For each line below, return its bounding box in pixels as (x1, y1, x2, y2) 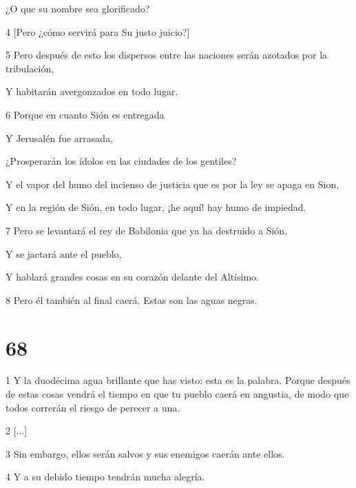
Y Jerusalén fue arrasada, (6, 130, 114, 145)
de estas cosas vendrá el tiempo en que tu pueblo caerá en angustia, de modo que (6, 387, 349, 401)
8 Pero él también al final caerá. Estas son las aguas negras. (6, 292, 258, 307)
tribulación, (6, 61, 54, 75)
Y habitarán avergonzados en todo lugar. (6, 84, 178, 99)
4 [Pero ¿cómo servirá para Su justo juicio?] (6, 24, 190, 39)
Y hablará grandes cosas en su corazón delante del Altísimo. (6, 270, 259, 284)
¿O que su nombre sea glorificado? (6, 1, 150, 15)
